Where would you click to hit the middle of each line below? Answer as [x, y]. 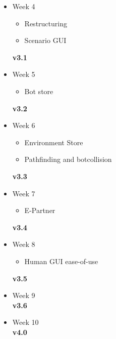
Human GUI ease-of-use [61, 261]
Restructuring [46, 23]
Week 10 [25, 322]
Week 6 [24, 125]
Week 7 [24, 193]
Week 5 [24, 74]
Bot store [39, 91]
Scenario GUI [45, 40]
